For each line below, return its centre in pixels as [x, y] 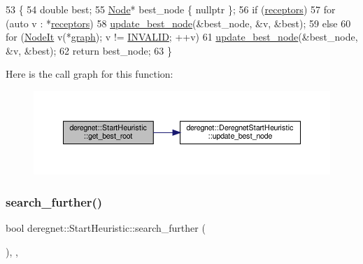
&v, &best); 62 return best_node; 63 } [89, 50]
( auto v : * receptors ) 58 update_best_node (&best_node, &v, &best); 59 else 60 [178, 23]
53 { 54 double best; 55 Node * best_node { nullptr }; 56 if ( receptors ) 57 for [171, 9]
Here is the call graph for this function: [90, 74]
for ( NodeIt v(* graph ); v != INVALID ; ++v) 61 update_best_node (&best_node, [182, 37]
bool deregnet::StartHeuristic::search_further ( [106, 228]
